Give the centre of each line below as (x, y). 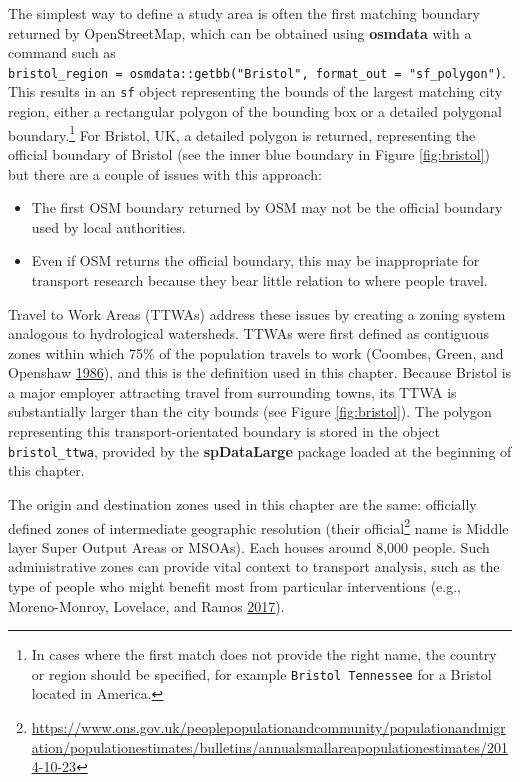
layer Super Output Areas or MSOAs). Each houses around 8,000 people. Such (249, 546)
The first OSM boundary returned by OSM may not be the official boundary (267, 207)
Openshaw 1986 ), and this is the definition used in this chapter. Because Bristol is (260, 372)
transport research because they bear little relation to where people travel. (259, 279)
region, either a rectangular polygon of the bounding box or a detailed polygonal (255, 111)
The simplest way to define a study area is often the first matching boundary (244, 13)
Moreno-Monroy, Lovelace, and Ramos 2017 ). (146, 605)
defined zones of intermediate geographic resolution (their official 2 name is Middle (258, 526)
